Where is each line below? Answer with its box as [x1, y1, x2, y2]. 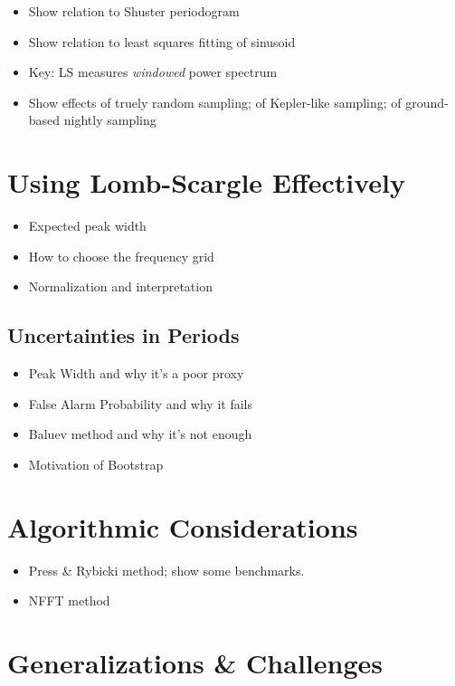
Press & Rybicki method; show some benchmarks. [28, 560, 305, 579]
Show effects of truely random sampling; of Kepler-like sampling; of [28, 92, 402, 111]
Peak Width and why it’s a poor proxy [28, 364, 244, 383]
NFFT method [28, 591, 110, 610]
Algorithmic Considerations [7, 508, 358, 545]
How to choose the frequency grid [28, 246, 214, 265]
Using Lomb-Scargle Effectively [7, 164, 406, 201]
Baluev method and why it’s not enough [28, 424, 252, 443]
